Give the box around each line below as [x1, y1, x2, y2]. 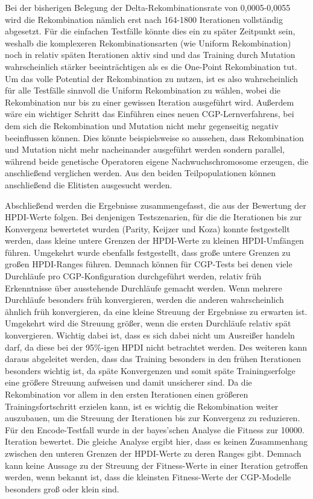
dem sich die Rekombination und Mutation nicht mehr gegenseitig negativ [5, 119, 279, 132]
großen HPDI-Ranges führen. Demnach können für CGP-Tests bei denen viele [5, 258, 292, 270]
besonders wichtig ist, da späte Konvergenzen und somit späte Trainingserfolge [5, 364, 296, 377]
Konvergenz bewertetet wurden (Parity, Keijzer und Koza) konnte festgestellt [5, 222, 290, 235]
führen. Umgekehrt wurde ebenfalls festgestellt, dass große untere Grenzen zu [5, 246, 291, 258]
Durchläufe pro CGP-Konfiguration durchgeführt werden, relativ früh [5, 270, 262, 282]
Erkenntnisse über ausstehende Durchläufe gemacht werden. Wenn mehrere [5, 281, 282, 294]
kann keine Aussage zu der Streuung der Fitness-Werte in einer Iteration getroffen [5, 459, 308, 471]
